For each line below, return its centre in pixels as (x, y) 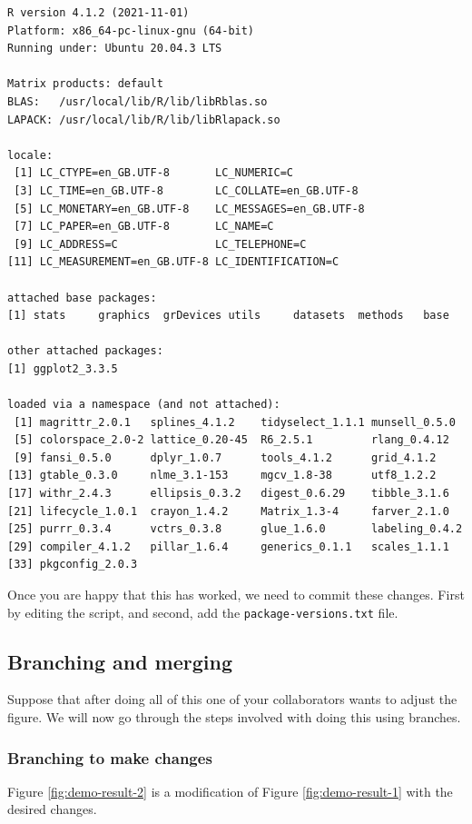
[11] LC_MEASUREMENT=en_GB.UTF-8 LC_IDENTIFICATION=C (173, 262)
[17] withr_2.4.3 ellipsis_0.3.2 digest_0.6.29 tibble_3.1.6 (228, 494)
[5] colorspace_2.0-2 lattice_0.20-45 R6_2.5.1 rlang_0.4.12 (231, 440)
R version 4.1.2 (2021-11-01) (98, 13)
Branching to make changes (110, 757)
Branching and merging (120, 661)
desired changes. (52, 809)
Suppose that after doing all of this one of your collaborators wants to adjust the (232, 699)
